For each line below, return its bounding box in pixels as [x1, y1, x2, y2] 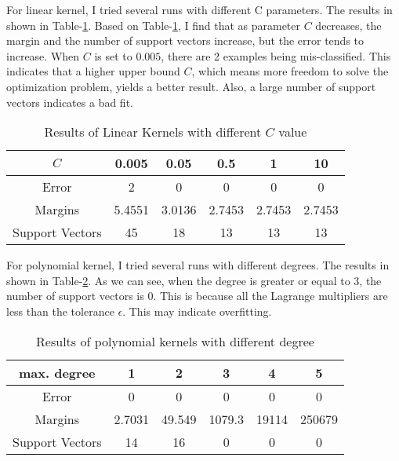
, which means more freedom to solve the [191, 63, 389, 79]
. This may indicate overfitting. [122, 302, 272, 319]
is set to [94, 47, 132, 64]
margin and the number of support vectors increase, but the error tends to [6, 32, 365, 49]
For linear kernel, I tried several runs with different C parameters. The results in [6, 2, 393, 17]
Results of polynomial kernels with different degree [36, 331, 314, 350]
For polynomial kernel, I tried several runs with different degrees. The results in [6, 257, 390, 273]
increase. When [6, 47, 80, 64]
